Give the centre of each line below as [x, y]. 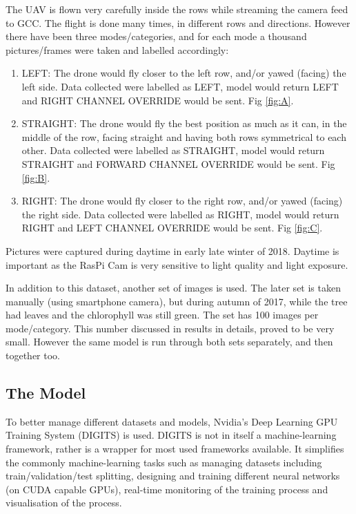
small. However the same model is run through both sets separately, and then [169, 342]
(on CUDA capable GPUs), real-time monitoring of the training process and [167, 489]
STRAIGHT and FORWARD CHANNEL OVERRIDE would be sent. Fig [178, 163]
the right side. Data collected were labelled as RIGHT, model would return [180, 214]
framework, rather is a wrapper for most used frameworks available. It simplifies [175, 449]
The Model [46, 393]
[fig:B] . [36, 177]
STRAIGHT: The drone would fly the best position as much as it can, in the [184, 123]
